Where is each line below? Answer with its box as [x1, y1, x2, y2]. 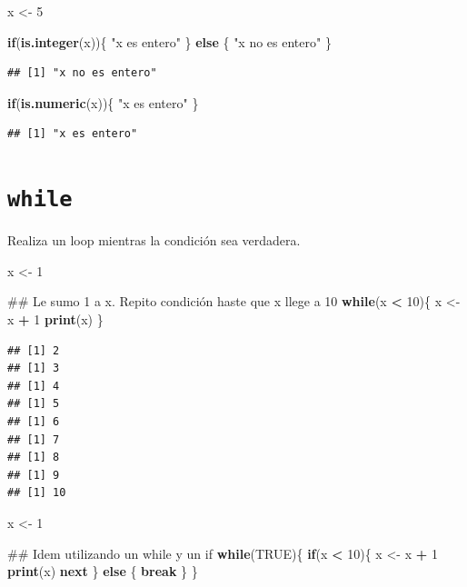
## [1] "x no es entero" [7, 66, 157, 80]
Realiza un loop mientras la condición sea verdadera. [7, 231, 301, 250]
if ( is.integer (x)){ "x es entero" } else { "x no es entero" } [7, 32, 332, 51]
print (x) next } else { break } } [7, 562, 198, 581]
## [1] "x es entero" [7, 127, 138, 141]
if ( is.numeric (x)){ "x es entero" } [7, 93, 199, 112]
